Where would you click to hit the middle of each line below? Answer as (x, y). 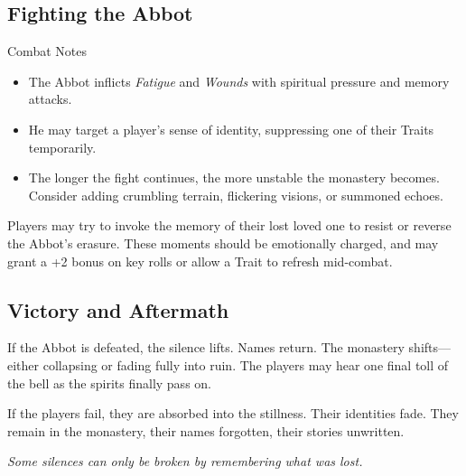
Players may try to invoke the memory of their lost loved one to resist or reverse (229, 225)
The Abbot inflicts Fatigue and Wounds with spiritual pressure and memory (239, 81)
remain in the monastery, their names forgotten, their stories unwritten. (206, 430)
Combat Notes (47, 51)
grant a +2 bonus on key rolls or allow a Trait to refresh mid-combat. (200, 261)
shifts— (430, 347)
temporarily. (62, 147)
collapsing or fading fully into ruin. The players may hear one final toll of (246, 364)
